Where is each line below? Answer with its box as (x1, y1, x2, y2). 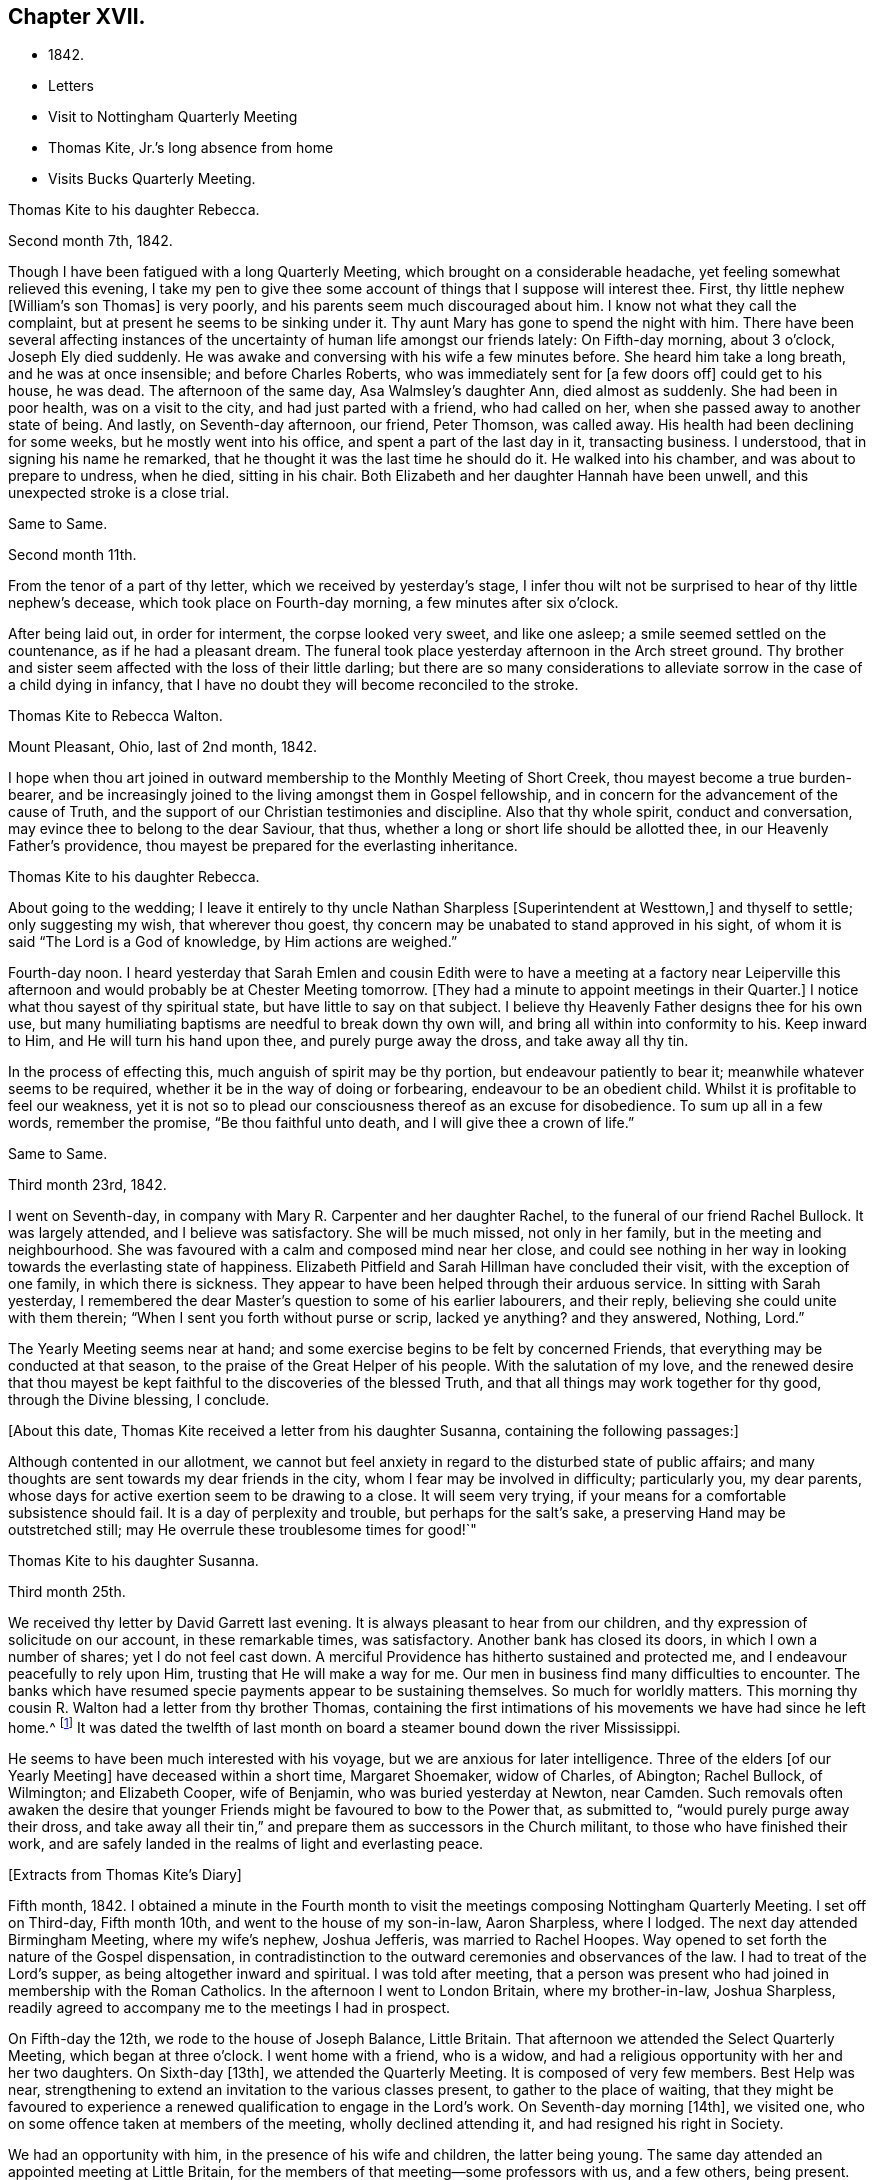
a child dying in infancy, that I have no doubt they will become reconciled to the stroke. (8, 676, 579, 694)
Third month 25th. (8, 1583, 126, 1601)
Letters (48, 77, 94, 95)
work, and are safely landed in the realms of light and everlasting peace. (8, 1835, 484, 1853)
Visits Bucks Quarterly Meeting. (48, 170, 256, 188)
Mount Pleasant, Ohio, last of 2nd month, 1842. (8, 738, 318, 756)
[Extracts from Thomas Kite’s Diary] (8, 1866, 242, 1884)
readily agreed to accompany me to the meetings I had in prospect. (8, 1999, 451, 2017)
